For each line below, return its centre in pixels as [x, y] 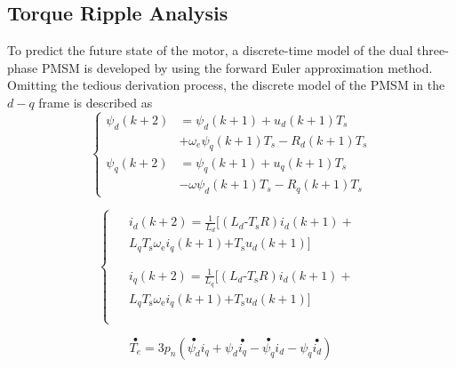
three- [433, 50]
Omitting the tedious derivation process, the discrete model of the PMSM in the [226, 85]
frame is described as [96, 102]
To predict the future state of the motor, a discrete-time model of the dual [210, 50]
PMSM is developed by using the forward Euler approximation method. [237, 67]
